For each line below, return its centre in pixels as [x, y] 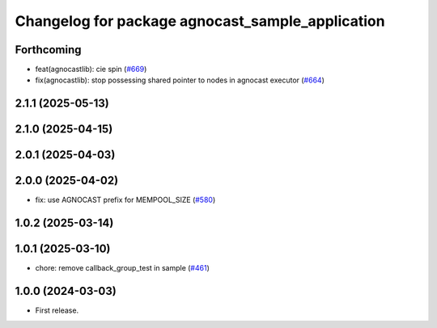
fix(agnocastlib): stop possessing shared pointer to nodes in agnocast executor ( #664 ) [180, 80]
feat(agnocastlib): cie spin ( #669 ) [91, 69]
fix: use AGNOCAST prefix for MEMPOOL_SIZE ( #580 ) [125, 200]
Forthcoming [48, 50]
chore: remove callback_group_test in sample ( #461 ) [122, 268]
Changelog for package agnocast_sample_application [200, 21]
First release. [57, 310]
